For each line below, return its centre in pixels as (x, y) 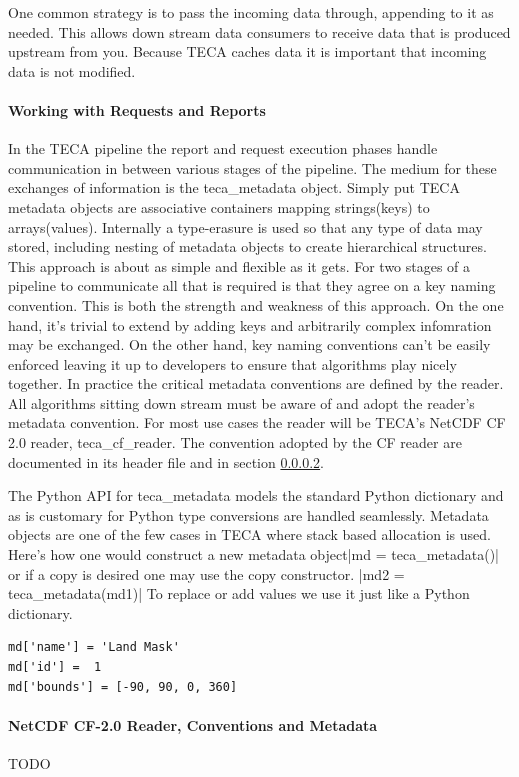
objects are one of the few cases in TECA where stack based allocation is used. (249, 534)
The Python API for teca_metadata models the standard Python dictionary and (256, 495)
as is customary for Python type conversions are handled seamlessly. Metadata (248, 514)
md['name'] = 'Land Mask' (94, 647)
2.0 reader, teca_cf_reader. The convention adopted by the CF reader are (235, 442)
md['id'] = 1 (55, 667)
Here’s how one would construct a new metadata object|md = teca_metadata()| (253, 554)
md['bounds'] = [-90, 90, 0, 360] (123, 686)
